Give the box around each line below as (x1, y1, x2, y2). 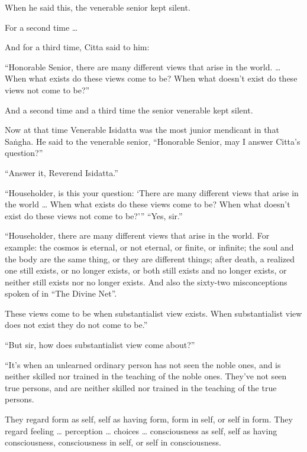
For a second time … (5, 21, 78, 33)
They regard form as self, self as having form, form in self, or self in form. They (5, 413, 293, 425)
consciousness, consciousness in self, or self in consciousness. (5, 436, 221, 448)
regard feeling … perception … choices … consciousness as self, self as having (5, 424, 277, 437)
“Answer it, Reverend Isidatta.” (5, 166, 118, 178)
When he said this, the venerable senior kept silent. (5, 1, 190, 13)
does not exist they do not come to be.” (5, 318, 148, 331)
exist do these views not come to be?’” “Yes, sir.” (5, 209, 183, 222)
